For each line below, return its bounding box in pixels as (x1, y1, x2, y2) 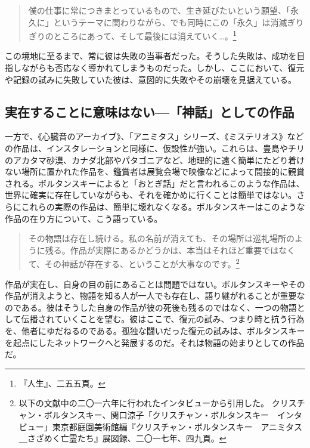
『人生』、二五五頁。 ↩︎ (18, 376, 106, 389)
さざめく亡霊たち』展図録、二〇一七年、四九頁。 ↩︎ (27, 432, 227, 444)
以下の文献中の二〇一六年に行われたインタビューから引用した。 (18, 397, 269, 409)
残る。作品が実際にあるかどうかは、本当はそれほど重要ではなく (45, 243, 296, 256)
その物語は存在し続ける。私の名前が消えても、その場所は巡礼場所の (28, 232, 294, 245)
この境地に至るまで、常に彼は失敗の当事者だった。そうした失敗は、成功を (5, 50, 297, 62)
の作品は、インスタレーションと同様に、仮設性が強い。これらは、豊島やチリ (5, 142, 305, 155)
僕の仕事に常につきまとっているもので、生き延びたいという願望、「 (28, 4, 291, 16)
